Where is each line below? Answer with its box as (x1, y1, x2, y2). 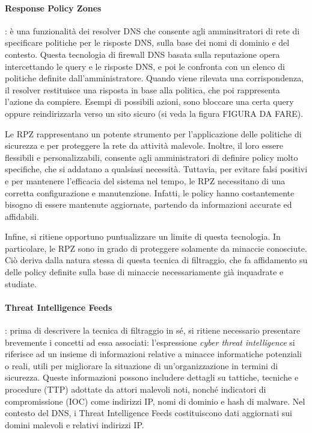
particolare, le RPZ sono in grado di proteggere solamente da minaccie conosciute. (5, 241, 307, 254)
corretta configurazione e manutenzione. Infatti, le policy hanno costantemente (5, 186, 295, 199)
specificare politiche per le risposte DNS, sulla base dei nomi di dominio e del (5, 36, 290, 49)
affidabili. (5, 210, 39, 222)
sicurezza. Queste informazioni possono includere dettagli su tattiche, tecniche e (5, 371, 299, 384)
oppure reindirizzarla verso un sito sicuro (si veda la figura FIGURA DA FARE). (5, 107, 304, 119)
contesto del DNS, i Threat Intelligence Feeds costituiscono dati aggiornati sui (5, 407, 293, 419)
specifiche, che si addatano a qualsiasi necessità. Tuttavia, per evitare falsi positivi (5, 163, 308, 175)
